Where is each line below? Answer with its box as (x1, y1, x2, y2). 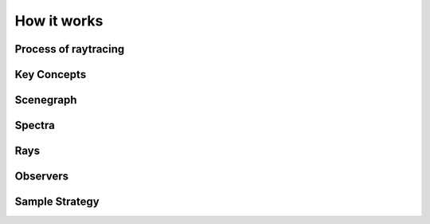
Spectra (14, 119, 56, 132)
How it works (14, 12, 104, 29)
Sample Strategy (14, 195, 100, 209)
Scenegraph (14, 93, 77, 107)
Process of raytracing (14, 42, 125, 56)
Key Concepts (14, 68, 87, 81)
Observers (14, 170, 69, 183)
